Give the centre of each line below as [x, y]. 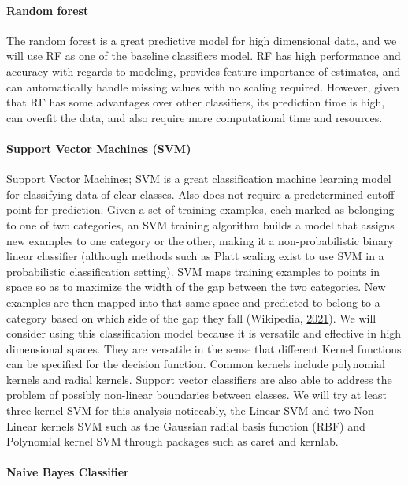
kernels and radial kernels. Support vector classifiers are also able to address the [199, 379]
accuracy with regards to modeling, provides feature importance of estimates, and [204, 71]
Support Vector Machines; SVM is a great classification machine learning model [199, 179]
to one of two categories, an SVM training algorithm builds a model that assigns [200, 224]
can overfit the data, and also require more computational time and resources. [195, 117]
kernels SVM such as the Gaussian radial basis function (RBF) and [203, 425]
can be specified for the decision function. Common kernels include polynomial [196, 364]
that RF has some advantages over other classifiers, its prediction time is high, [196, 102]
